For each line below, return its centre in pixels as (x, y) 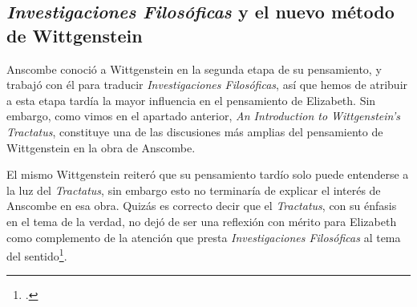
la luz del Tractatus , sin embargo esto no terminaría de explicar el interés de (194, 190)
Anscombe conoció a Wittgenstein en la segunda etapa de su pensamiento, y (194, 69)
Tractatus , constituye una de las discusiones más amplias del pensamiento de (195, 131)
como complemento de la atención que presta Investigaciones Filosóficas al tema (204, 237)
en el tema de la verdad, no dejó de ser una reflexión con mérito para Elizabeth (202, 221)
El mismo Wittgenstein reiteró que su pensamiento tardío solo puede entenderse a (208, 174)
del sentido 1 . (37, 254)
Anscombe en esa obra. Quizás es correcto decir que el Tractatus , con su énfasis (202, 206)
